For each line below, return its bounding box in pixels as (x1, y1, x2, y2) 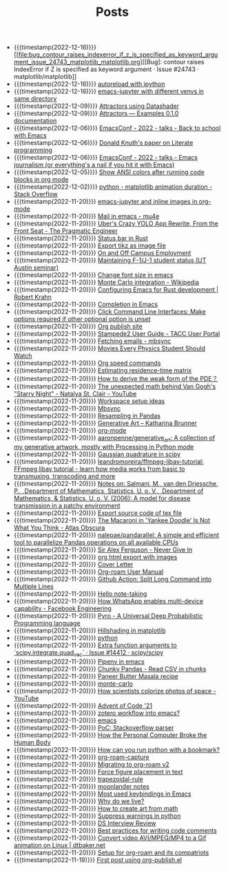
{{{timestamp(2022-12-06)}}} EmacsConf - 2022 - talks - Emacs (13, 153, 198, 162)
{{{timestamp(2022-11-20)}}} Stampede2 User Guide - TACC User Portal (13, 330, 220, 338)
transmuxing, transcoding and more (13, 471, 116, 480)
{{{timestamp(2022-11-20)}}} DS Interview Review (13, 818, 156, 827)
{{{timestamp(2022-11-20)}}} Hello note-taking (13, 589, 147, 598)
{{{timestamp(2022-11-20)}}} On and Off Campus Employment (13, 249, 191, 257)
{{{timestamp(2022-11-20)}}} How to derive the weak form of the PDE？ (13, 375, 218, 383)
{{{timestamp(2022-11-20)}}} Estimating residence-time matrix (13, 366, 192, 375)
